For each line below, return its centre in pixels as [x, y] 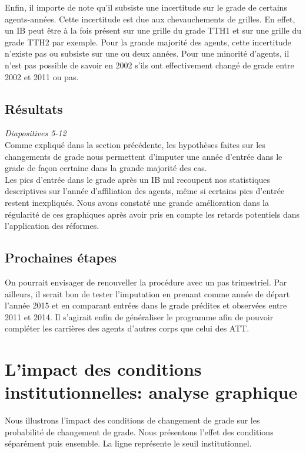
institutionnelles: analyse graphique [151, 392]
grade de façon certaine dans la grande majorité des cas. [106, 168]
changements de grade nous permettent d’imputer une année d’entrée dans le [144, 156]
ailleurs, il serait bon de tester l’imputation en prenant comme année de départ [147, 293]
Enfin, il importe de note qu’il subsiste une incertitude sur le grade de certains [146, 7]
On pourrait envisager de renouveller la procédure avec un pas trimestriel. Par [146, 282]
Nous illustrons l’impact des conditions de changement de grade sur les [132, 420]
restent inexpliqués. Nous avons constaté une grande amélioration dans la [137, 202]
